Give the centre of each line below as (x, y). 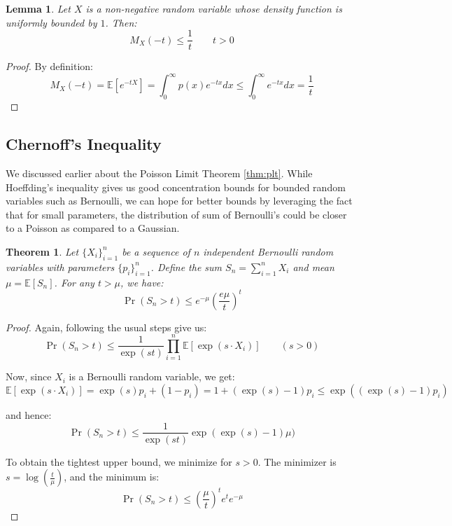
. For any (74, 282)
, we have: (142, 282)
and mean (313, 267)
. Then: (121, 22)
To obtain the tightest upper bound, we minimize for (119, 461)
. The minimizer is (297, 461)
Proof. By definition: (49, 66)
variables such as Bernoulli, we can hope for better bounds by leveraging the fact (179, 201)
